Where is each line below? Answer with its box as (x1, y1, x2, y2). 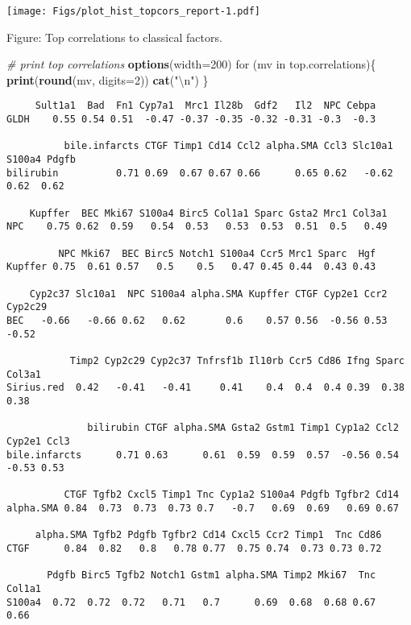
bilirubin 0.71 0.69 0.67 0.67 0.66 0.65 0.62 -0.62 (6, 167, 393, 179)
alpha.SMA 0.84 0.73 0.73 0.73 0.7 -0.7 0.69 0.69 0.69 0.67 (6, 503, 399, 515)
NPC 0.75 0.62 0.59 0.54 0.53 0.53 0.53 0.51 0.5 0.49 (6, 221, 388, 233)
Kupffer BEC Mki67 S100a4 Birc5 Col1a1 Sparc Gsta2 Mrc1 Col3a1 (29, 207, 388, 219)
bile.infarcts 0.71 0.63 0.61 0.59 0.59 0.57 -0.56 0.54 (6, 449, 399, 461)
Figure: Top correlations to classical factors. (6, 28, 222, 45)
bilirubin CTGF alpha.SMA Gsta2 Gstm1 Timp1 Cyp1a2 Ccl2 (87, 422, 399, 434)
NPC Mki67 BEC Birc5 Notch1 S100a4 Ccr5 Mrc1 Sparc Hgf (58, 247, 376, 259)
